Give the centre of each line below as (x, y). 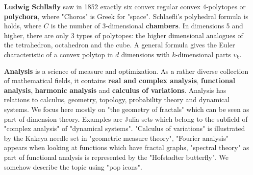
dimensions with (146, 54)
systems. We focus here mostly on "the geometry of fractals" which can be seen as (126, 109)
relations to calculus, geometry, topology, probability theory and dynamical (117, 99)
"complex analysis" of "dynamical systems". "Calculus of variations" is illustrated (125, 128)
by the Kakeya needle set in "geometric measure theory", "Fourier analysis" (116, 138)
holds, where (23, 26)
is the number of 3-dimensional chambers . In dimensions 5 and (147, 26)
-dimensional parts (203, 54)
